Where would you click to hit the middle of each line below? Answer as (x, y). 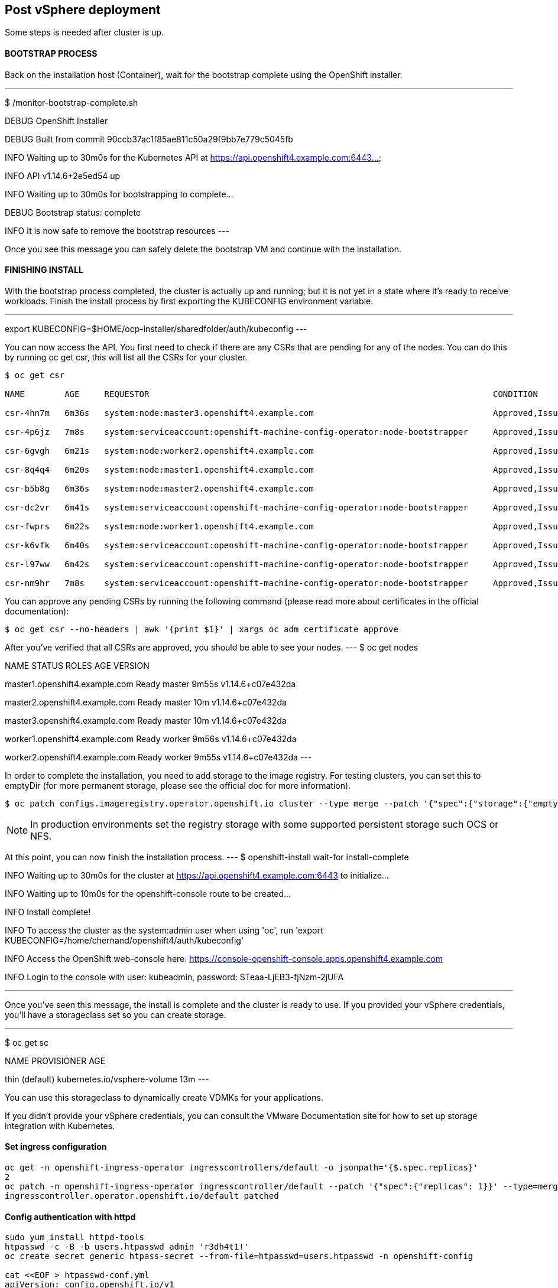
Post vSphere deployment (83, 10)
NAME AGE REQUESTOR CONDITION (271, 394)
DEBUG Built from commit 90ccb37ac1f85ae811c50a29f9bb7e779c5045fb (149, 139)
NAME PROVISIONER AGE (55, 1061)
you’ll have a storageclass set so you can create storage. (116, 1014)
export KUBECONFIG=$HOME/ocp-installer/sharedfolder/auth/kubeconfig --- (156, 328)
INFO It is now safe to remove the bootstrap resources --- (117, 230)
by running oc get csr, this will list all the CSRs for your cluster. (126, 357)
